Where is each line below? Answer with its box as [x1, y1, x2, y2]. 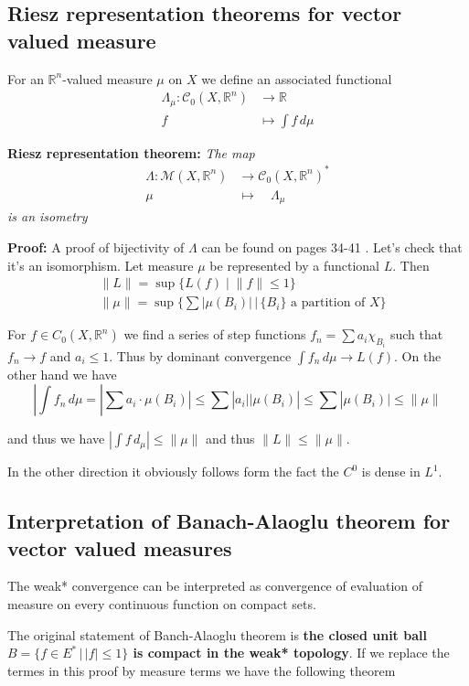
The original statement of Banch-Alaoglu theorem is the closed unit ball [7, 625, 427, 644]
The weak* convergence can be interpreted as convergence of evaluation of [7, 576, 423, 595]
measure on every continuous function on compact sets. [7, 594, 316, 613]
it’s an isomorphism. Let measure [7, 255, 194, 274]
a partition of [291, 296, 366, 310]
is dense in [361, 462, 421, 481]
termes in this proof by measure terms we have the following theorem [7, 660, 396, 680]
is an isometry [7, 207, 88, 226]
